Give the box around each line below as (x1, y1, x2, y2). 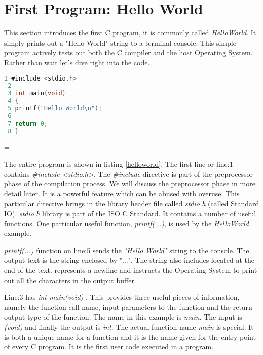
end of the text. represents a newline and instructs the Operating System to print (4, 265, 257, 275)
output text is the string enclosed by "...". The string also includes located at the (4, 255, 255, 265)
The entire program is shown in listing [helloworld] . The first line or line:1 (4, 159, 233, 169)
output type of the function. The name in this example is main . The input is (4, 311, 242, 322)
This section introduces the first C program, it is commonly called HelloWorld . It (4, 27, 256, 38)
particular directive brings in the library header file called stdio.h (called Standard (4, 198, 259, 209)
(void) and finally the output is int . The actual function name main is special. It (4, 322, 254, 332)
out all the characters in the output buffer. (4, 274, 136, 285)
